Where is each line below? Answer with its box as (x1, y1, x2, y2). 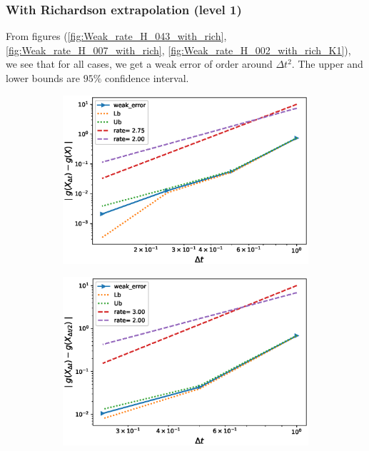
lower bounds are (6, 71, 80, 85)
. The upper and (291, 56, 363, 71)
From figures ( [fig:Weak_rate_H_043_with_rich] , (6, 29, 227, 44)
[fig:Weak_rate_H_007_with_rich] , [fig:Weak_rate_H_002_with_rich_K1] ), (6, 42, 351, 57)
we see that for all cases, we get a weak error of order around (6, 56, 273, 71)
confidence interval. (104, 71, 189, 85)
